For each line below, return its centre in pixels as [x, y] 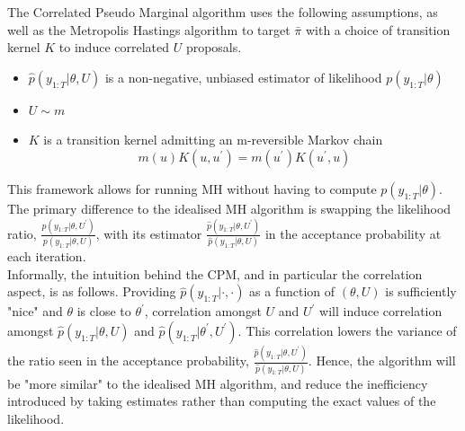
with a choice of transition [378, 29]
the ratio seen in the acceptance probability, [128, 361]
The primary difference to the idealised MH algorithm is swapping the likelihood [229, 208]
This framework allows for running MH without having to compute [192, 188]
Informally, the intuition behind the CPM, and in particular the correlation [215, 273]
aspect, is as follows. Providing [92, 291]
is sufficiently [421, 291]
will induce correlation [381, 311]
